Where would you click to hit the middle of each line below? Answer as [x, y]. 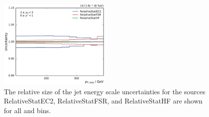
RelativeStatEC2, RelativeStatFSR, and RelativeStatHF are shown [103, 101]
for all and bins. [27, 110]
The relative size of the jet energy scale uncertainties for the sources [105, 91]
